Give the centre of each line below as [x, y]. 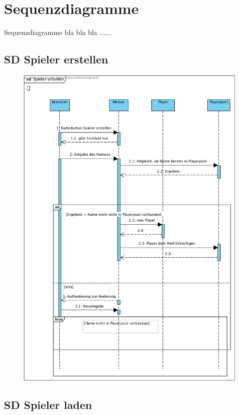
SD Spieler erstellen [56, 59]
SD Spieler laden [48, 404]
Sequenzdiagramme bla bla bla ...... [58, 32]
